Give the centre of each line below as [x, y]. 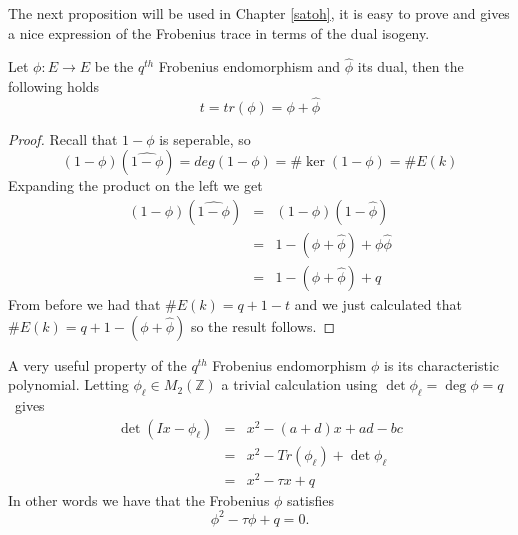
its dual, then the [410, 66]
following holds [54, 86]
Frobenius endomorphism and [249, 66]
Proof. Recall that [63, 138]
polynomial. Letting [68, 384]
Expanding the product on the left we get [135, 185]
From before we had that [84, 304]
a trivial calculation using [299, 384]
